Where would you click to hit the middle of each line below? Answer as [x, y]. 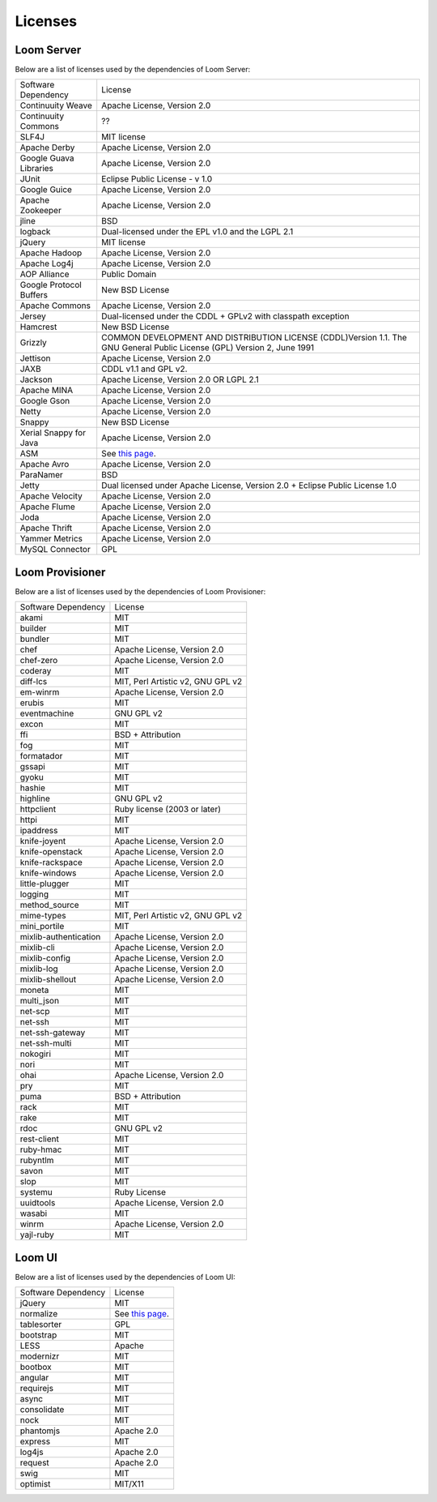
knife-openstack [51, 852]
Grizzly [34, 343]
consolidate [42, 1410]
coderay [36, 671]
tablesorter [41, 1324]
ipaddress [39, 831]
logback [35, 232]
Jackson [36, 379]
